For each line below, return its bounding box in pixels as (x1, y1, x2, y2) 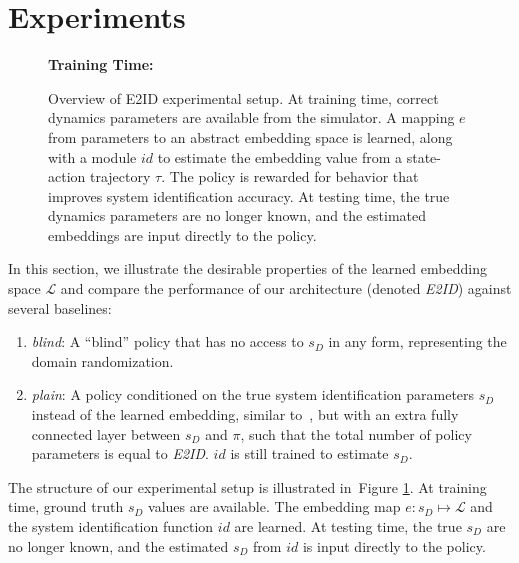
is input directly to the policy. (302, 535, 486, 556)
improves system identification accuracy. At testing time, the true (48, 185, 450, 206)
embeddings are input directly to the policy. (48, 224, 317, 245)
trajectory (89, 166, 151, 187)
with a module (48, 146, 137, 167)
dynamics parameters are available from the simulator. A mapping (48, 107, 455, 128)
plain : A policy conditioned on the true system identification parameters (31, 384, 475, 405)
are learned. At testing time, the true (234, 516, 462, 536)
